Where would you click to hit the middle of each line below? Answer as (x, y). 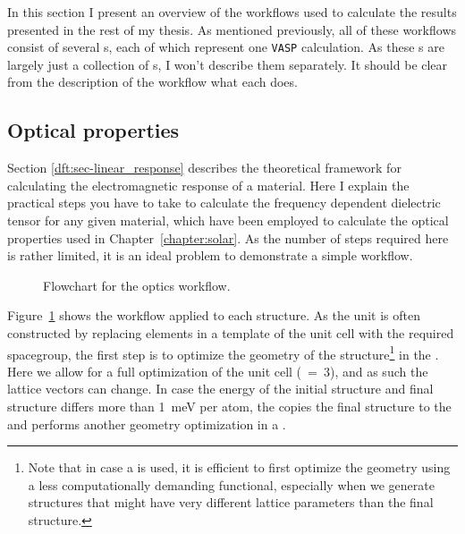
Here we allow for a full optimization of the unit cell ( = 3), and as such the (218, 371)
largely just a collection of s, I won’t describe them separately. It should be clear (228, 64)
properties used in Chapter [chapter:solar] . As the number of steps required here (228, 237)
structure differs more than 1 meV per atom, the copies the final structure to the (229, 407)
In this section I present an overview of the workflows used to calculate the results (232, 12)
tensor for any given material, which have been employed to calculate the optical (228, 220)
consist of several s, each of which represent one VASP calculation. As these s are (226, 47)
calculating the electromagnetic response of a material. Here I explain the (208, 185)
